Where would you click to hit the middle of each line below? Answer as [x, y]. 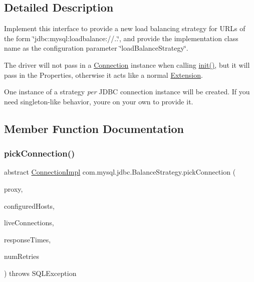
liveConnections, [29, 223]
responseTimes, [28, 239]
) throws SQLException [40, 273]
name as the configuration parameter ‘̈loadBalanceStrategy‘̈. [96, 48]
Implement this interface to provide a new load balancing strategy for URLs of [125, 28]
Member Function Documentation [94, 128]
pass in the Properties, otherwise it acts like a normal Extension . [103, 75]
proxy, [14, 188]
